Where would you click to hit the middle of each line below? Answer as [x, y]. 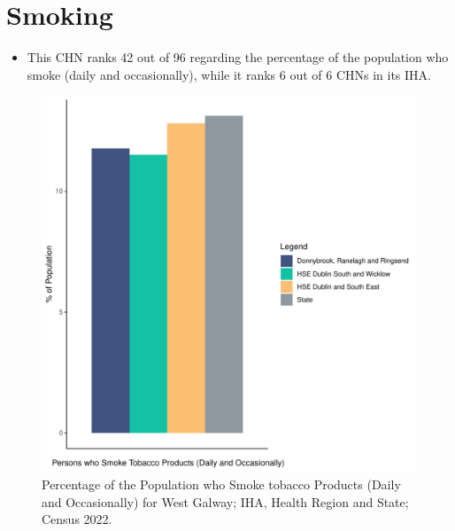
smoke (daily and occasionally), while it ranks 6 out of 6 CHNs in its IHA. [229, 74]
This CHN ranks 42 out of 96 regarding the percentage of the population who [238, 57]
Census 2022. [77, 519]
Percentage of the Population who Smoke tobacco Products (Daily [221, 484]
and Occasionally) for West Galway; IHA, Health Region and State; [225, 501]
